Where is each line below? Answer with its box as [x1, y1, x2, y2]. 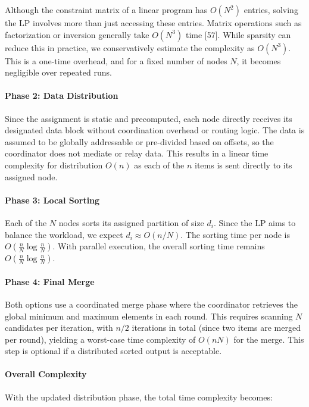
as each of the [134, 158, 185, 171]
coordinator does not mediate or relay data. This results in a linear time [5, 147, 269, 159]
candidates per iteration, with [5, 321, 113, 334]
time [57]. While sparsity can [185, 28, 291, 40]
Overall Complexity [5, 368, 87, 380]
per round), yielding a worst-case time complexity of [5, 333, 196, 345]
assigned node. [5, 170, 58, 183]
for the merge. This [233, 333, 304, 345]
